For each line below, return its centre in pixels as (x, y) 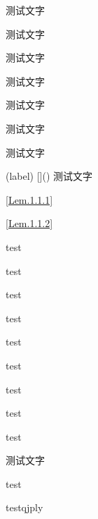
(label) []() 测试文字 (49, 176)
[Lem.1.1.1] (29, 199)
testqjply (24, 507)
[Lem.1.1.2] (29, 223)
